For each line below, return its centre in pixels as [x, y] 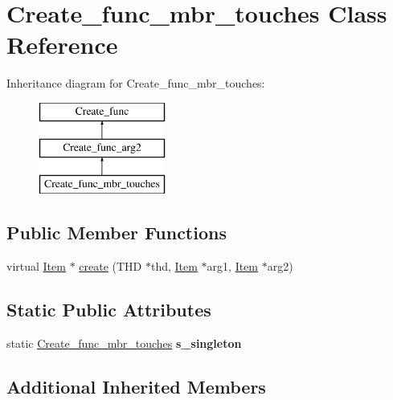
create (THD [111, 266]
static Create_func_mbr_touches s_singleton [124, 343]
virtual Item [36, 266]
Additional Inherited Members [136, 386]
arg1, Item [233, 266]
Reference [62, 45]
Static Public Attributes [109, 310]
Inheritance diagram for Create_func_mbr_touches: [136, 83]
